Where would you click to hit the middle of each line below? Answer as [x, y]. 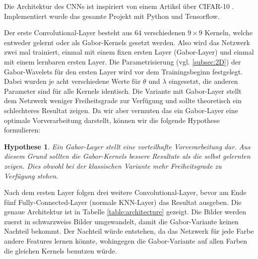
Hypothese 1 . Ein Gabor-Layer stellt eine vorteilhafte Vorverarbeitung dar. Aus [127, 146]
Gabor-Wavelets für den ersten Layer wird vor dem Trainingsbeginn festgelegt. [124, 71]
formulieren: [22, 130]
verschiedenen [164, 32]
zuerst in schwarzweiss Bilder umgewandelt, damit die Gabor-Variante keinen [121, 221]
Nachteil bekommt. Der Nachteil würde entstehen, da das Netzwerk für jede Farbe [129, 231]
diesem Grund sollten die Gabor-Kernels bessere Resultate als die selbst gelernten [127, 156]
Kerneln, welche [228, 32]
